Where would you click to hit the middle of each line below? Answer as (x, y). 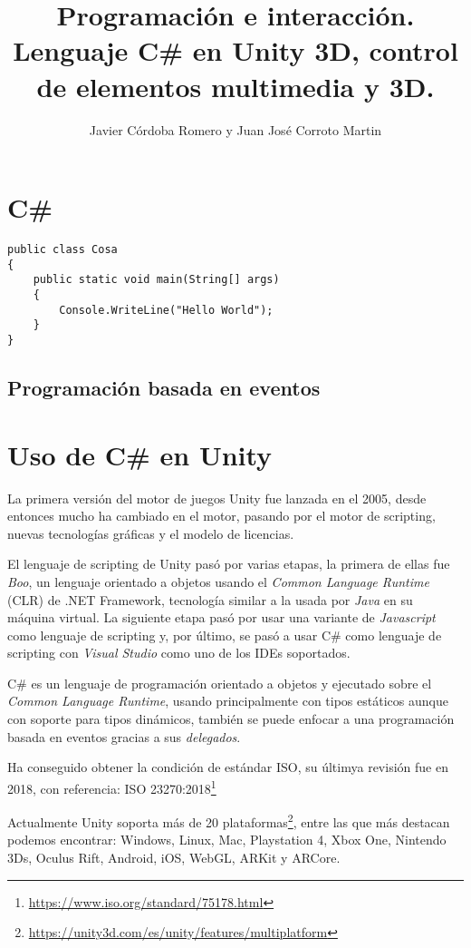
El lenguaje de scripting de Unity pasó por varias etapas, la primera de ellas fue (229, 564)
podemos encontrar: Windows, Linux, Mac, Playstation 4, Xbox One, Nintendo (227, 840)
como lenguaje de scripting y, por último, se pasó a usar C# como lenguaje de (225, 635)
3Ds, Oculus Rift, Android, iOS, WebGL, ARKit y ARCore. (174, 857)
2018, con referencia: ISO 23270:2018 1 (112, 787)
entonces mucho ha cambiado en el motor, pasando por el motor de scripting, (221, 516)
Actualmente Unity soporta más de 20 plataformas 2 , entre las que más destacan (229, 821)
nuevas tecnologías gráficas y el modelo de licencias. (151, 533)
